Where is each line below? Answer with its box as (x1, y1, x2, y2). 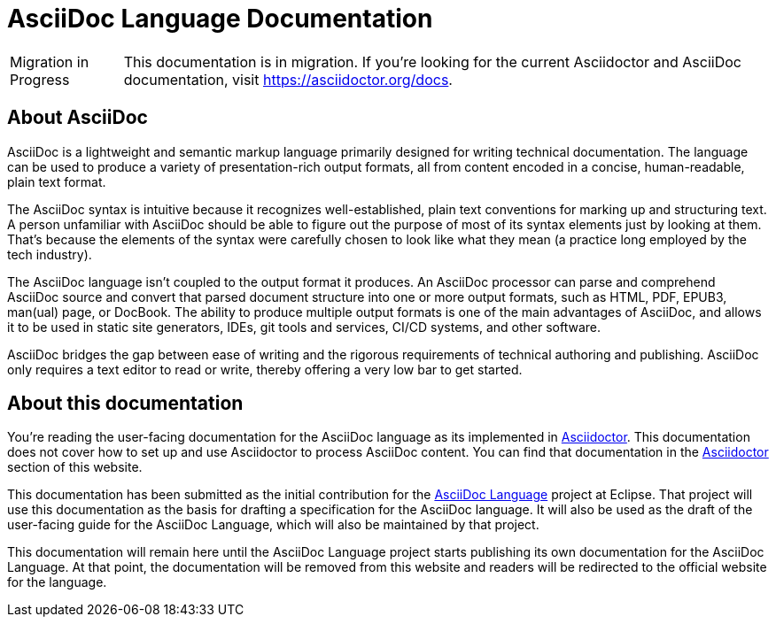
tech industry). (7, 246, 92, 262)
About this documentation (7, 392, 244, 415)
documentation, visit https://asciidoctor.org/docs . (123, 70, 453, 89)
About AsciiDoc (7, 106, 148, 129)
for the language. (7, 574, 107, 590)
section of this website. (7, 459, 143, 475)
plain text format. (7, 173, 106, 189)
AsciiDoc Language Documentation (7, 4, 433, 34)
